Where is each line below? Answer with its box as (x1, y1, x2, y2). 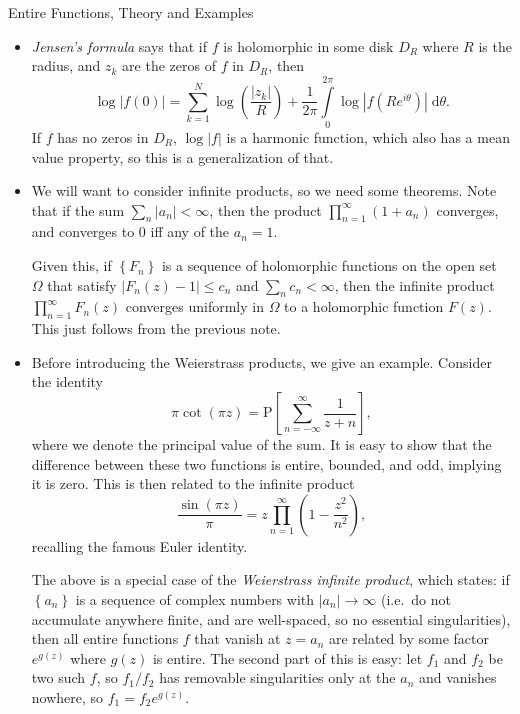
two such (31, 667, 86, 688)
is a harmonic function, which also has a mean (226, 126, 510, 147)
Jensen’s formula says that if (31, 35, 208, 56)
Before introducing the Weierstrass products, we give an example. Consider (31, 351, 492, 372)
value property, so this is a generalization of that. (31, 146, 334, 167)
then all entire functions (31, 628, 179, 649)
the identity (31, 371, 103, 392)
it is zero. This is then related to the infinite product (31, 473, 355, 494)
